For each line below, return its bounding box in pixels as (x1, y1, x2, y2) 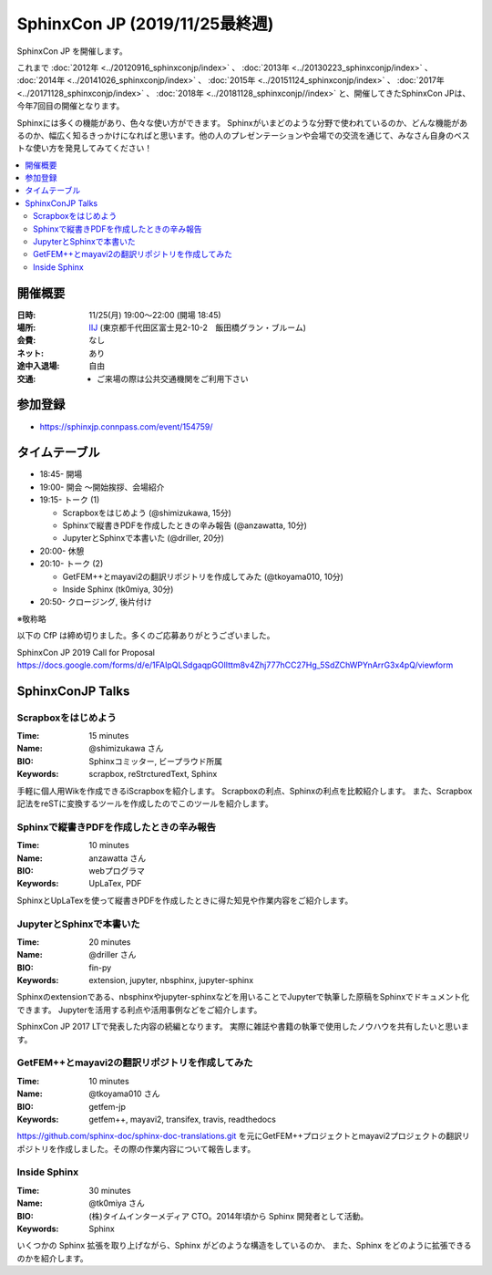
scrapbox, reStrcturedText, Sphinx (88, 769, 218, 780)
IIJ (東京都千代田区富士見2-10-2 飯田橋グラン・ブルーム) (88, 322, 307, 333)
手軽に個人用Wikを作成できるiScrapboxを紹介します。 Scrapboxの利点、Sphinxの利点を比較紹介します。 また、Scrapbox (16, 785, 473, 796)
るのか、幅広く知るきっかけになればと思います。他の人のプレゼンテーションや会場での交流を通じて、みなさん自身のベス (16, 130, 471, 140)
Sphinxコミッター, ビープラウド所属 (88, 755, 223, 766)
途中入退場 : (16, 360, 60, 371)
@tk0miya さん (88, 1197, 145, 1208)
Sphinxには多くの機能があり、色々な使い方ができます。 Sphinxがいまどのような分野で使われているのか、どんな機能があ (16, 117, 468, 128)
